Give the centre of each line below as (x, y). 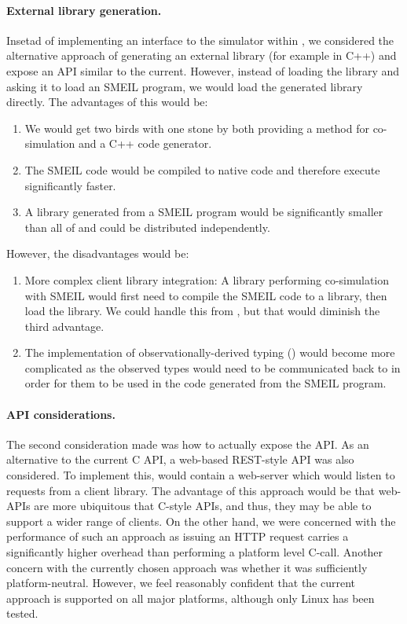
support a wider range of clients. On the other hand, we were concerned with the (201, 521)
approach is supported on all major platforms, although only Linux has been (191, 598)
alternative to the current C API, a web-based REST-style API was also (180, 459)
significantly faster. (70, 185)
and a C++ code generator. (145, 143)
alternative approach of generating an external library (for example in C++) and (202, 55)
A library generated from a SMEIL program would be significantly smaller (204, 212)
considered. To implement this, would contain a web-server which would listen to (201, 475)
